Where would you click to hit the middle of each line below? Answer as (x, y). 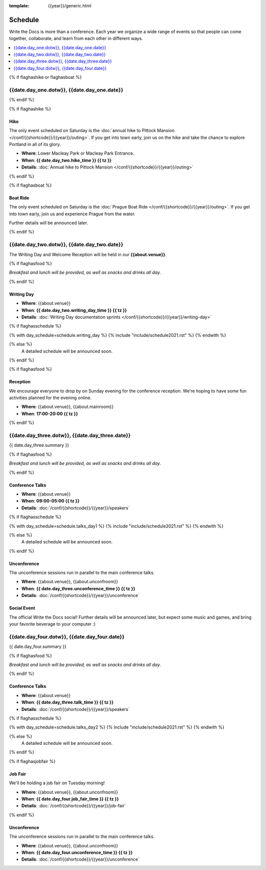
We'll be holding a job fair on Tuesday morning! (57, 783)
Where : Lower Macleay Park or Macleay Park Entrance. (78, 153)
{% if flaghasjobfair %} (33, 761)
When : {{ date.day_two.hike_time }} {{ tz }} (66, 160)
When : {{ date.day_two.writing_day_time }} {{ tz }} (74, 310)
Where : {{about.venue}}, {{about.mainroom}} (67, 407)
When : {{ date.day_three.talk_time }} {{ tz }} (67, 703)
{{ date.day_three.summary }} (39, 445)
